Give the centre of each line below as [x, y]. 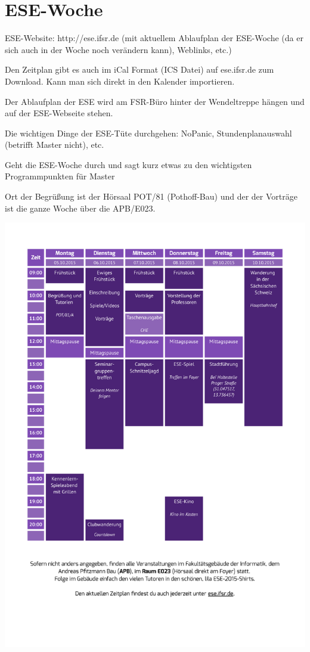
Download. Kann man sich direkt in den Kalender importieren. [120, 81]
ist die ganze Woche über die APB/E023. [80, 208]
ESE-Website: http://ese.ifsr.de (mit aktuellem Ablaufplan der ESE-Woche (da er [154, 38]
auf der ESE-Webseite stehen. [59, 113]
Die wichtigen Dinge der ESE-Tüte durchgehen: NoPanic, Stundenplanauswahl [148, 133]
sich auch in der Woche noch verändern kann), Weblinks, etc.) [118, 49]
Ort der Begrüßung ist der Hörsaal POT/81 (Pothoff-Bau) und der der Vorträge [151, 196]
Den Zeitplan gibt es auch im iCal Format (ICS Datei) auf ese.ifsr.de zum [139, 69]
